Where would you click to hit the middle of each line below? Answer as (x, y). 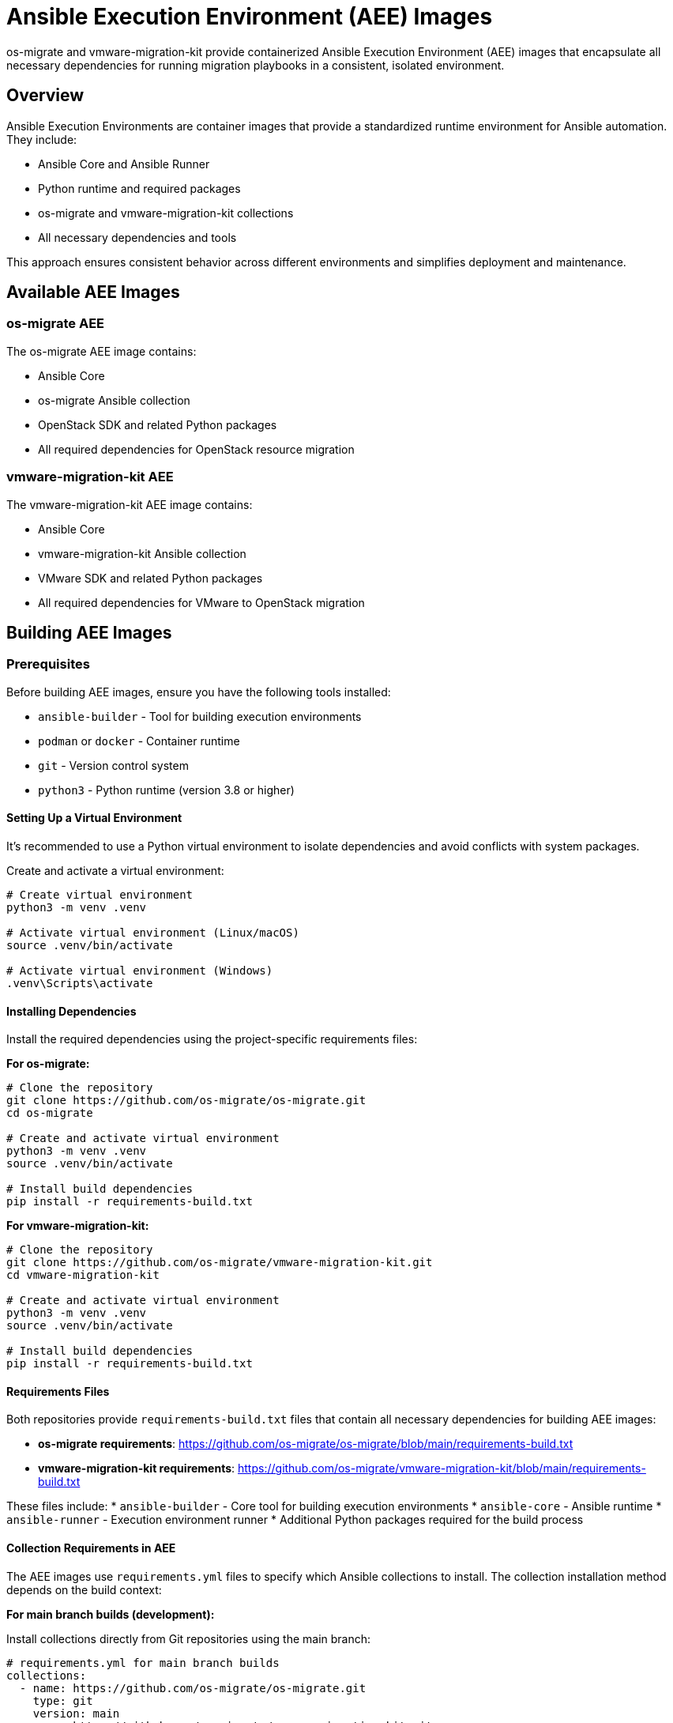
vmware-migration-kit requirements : (137, 1469)
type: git (63, 1700)
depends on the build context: (84, 1589)
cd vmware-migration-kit (83, 1275)
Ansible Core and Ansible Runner (124, 164)
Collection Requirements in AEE (91, 1548)
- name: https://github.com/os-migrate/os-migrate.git (193, 1688)
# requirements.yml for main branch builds (143, 1663)
